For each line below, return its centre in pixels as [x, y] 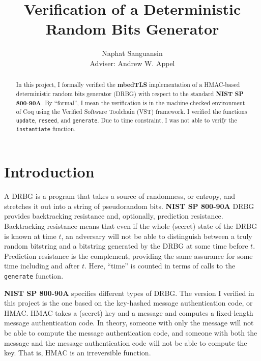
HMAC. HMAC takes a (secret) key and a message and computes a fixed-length [129, 312]
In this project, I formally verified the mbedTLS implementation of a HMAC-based [128, 85]
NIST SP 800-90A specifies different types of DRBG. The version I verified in [129, 293]
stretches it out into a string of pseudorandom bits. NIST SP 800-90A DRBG [129, 206]
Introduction [49, 172]
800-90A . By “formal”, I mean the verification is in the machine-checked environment [130, 103]
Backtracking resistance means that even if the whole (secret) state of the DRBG [131, 225]
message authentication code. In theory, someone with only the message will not [129, 323]
